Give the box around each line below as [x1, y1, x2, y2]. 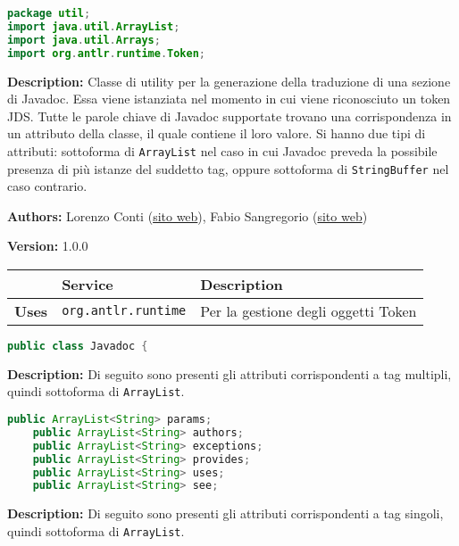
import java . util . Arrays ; [7, 33, 161, 46]
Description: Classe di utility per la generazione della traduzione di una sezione [7, 71, 451, 90]
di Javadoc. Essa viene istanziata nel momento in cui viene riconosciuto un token [7, 89, 451, 108]
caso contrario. [7, 177, 88, 195]
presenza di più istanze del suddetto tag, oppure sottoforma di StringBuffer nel [7, 159, 449, 178]
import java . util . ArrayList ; [7, 20, 180, 33]
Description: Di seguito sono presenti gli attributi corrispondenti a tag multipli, [7, 364, 452, 383]
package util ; [7, 7, 91, 20]
